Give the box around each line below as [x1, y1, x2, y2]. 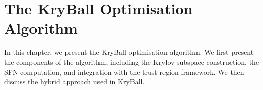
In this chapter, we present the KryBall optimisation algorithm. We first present [4, 47, 254, 57]
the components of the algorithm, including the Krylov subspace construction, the [4, 56, 259, 67]
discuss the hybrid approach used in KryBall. [4, 76, 145, 87]
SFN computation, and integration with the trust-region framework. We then [4, 66, 244, 77]
